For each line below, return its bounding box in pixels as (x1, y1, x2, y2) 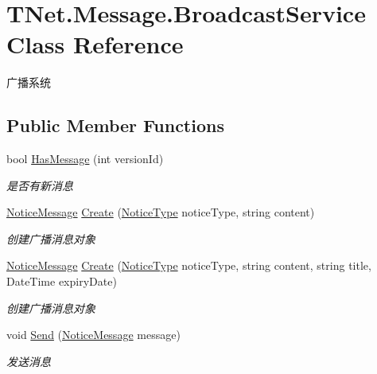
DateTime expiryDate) (6, 273, 117, 290)
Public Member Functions (6, 113, 224, 138)
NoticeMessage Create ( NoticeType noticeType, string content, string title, (6, 257, 371, 274)
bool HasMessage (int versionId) (6, 150, 164, 167)
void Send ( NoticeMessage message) (6, 326, 181, 343)
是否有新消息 (6, 177, 73, 193)
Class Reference (6, 28, 184, 60)
